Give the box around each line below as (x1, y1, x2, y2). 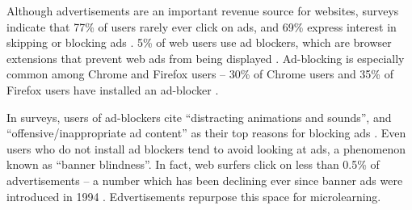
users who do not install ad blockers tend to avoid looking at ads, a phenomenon (6, 140, 406, 157)
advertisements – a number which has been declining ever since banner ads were (6, 171, 403, 188)
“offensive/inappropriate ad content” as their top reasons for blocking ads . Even (6, 124, 406, 141)
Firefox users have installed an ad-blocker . (6, 81, 219, 98)
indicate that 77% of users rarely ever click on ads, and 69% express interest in (6, 18, 397, 35)
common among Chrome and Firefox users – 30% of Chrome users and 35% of (6, 65, 393, 82)
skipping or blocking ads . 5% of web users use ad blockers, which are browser (6, 34, 392, 51)
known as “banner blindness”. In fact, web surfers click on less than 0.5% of (6, 156, 380, 173)
